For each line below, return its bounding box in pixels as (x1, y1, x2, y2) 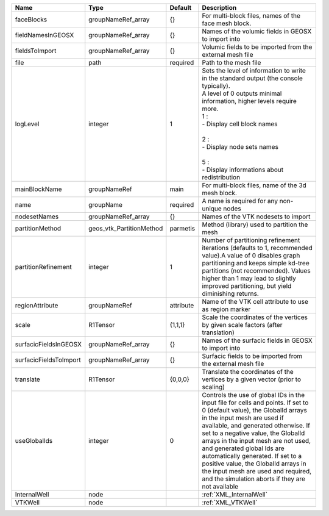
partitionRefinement (15, 263, 73, 271)
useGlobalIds (15, 437, 53, 445)
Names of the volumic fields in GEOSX (202, 27, 312, 35)
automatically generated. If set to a (202, 452, 302, 460)
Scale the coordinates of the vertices (202, 313, 308, 321)
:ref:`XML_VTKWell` (202, 498, 258, 506)
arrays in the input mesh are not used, (202, 437, 311, 445)
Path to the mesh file (202, 59, 261, 66)
